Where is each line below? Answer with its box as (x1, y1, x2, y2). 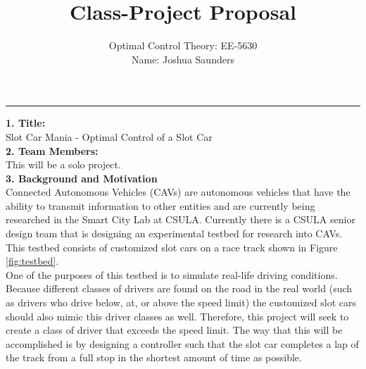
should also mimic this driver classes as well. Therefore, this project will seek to (6, 308, 349, 323)
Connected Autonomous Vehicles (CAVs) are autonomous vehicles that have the (6, 184, 351, 199)
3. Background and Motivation (6, 170, 158, 185)
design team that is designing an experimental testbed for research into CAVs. (6, 226, 343, 241)
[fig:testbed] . (6, 254, 59, 268)
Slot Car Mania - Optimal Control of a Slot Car (6, 129, 213, 144)
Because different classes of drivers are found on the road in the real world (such (6, 281, 353, 296)
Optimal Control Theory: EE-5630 (108, 38, 258, 53)
